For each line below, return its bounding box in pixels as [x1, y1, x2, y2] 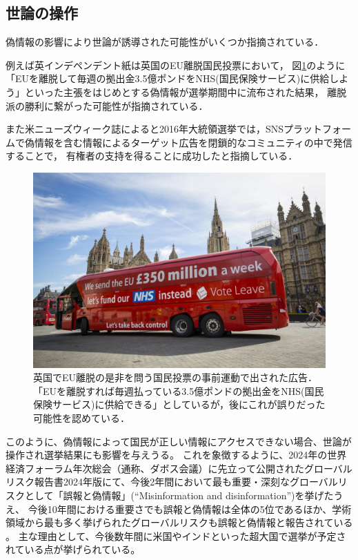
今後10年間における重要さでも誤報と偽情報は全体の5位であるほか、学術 [28, 501, 352, 516]
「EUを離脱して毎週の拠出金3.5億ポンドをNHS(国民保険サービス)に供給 [6, 71, 330, 86]
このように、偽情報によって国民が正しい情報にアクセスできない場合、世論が [6, 434, 352, 448]
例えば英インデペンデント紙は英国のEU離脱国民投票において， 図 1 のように [6, 57, 346, 72]
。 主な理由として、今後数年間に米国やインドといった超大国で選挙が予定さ [6, 528, 346, 543]
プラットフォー [283, 122, 351, 136]
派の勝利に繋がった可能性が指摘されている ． [6, 98, 208, 113]
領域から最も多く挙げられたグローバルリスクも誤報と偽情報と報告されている [6, 515, 353, 530]
